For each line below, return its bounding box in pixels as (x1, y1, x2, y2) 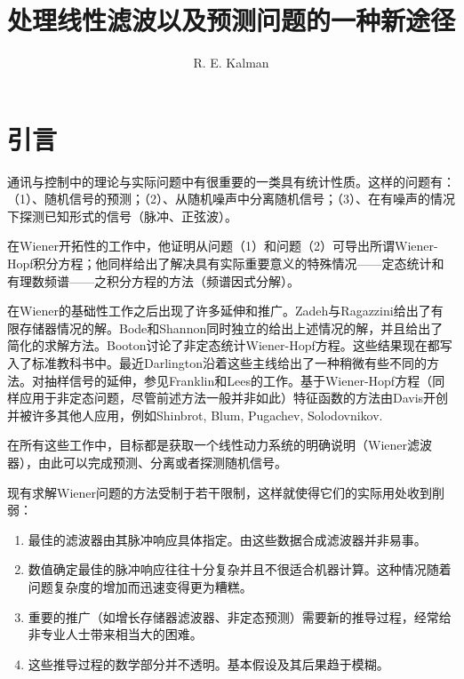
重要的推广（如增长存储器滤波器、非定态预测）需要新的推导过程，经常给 (28, 607, 452, 626)
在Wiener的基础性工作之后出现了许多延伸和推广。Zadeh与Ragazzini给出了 (7, 301, 431, 320)
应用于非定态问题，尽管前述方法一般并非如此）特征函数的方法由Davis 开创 (19, 388, 449, 407)
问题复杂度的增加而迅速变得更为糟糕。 (28, 577, 252, 595)
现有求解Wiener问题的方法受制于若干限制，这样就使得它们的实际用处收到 (7, 483, 432, 501)
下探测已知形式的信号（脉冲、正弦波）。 (7, 206, 237, 225)
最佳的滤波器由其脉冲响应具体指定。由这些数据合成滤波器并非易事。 (28, 530, 427, 548)
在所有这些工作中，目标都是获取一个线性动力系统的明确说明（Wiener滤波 (7, 435, 432, 454)
